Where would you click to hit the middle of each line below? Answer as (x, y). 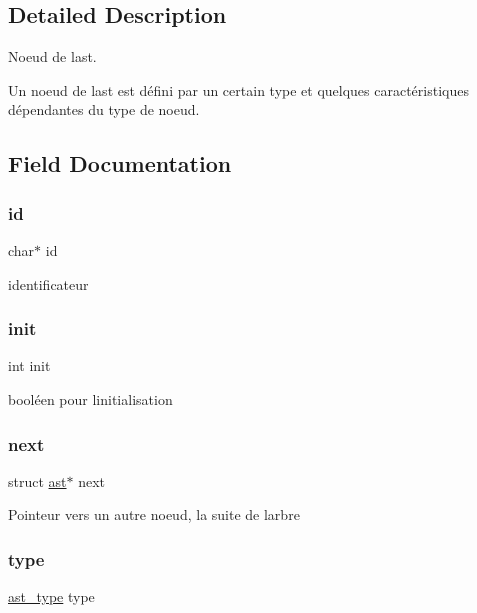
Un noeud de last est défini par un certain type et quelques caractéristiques (238, 89)
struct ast (37, 480)
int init (29, 365)
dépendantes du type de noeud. (104, 109)
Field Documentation (120, 163)
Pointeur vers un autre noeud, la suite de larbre (154, 514)
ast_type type (51, 596)
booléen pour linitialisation (90, 398)
